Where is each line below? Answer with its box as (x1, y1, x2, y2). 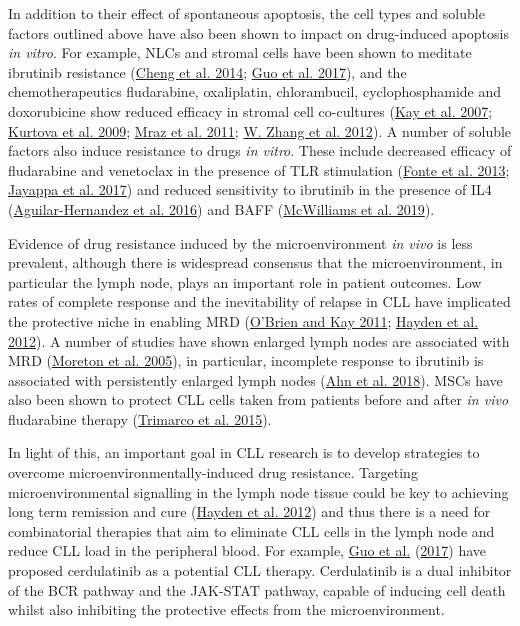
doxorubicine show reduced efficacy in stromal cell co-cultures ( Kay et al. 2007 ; (8, 100, 493, 121)
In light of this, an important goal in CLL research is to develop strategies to (8, 442, 480, 463)
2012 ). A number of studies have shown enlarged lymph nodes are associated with (8, 330, 510, 351)
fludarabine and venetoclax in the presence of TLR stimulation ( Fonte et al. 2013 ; (8, 159, 510, 180)
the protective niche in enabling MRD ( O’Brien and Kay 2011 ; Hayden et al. (8, 310, 479, 331)
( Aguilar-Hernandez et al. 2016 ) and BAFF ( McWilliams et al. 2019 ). (8, 198, 435, 219)
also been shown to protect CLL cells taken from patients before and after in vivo (8, 389, 509, 410)
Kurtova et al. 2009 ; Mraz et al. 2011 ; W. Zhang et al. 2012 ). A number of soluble (8, 120, 512, 141)
